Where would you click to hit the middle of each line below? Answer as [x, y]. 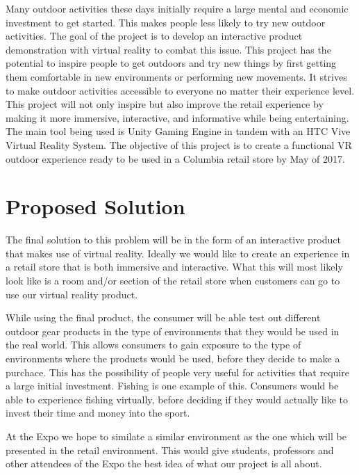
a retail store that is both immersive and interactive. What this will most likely [174, 267]
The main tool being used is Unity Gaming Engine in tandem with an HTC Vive [178, 131]
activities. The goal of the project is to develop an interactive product [154, 36]
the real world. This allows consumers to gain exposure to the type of [153, 345]
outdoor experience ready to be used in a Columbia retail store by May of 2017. [175, 158]
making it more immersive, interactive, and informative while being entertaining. [177, 117]
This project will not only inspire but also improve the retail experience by [165, 104]
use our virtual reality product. [72, 294]
